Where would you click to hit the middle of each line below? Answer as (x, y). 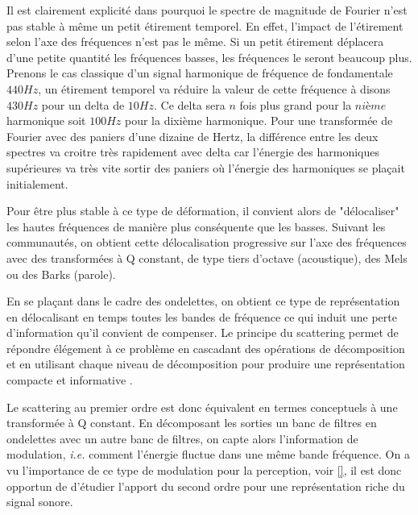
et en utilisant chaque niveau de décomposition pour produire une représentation (206, 364)
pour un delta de (83, 104)
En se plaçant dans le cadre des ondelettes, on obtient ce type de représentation (203, 301)
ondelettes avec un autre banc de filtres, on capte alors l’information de (182, 438)
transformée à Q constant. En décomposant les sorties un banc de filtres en (192, 423)
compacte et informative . (70, 380)
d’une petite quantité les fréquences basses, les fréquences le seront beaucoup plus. (209, 57)
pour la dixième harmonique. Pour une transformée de (259, 120)
